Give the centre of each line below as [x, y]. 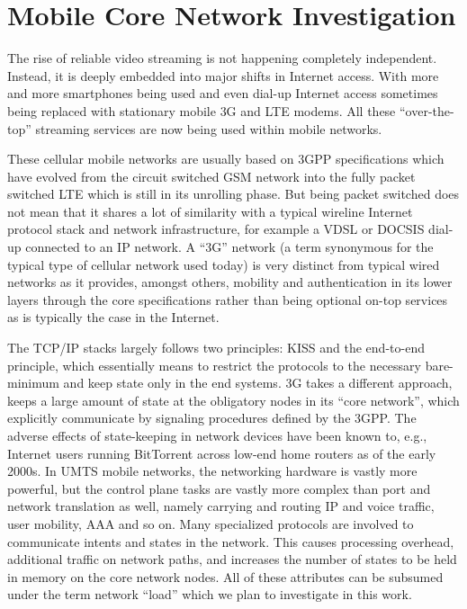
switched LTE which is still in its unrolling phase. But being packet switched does [233, 194]
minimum [33, 383]
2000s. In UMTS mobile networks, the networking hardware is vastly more [212, 471]
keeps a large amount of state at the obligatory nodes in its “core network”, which [233, 400]
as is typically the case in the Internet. [113, 317]
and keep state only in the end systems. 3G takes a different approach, [258, 383]
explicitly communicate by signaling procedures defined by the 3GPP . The [212, 418]
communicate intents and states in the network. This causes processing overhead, [231, 541]
